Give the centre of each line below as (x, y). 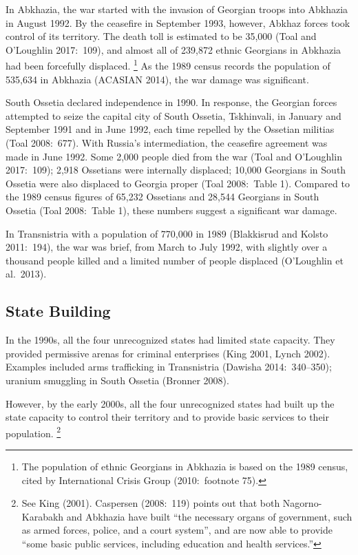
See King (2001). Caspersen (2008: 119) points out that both (151, 503)
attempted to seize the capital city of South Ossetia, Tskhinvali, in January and (173, 115)
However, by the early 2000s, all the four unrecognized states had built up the (170, 403)
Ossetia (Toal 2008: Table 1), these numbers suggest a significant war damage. (171, 210)
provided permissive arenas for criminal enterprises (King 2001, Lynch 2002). (168, 353)
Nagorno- (302, 503)
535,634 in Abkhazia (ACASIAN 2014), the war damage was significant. (157, 79)
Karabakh (43, 516)
